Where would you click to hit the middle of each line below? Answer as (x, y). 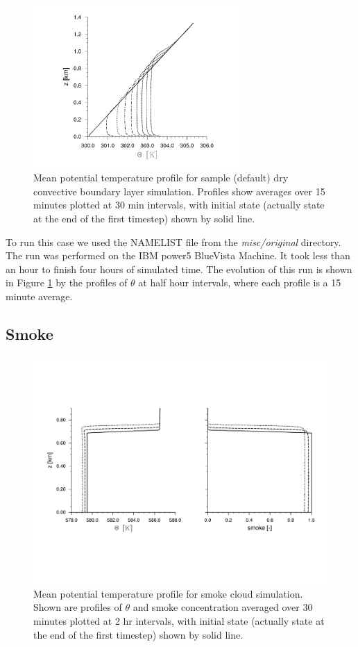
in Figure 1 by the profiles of (67, 282)
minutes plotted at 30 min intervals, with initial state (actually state (179, 205)
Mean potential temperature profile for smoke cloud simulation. (168, 593)
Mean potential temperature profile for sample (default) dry (161, 178)
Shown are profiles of (78, 607)
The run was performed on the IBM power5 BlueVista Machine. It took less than (178, 255)
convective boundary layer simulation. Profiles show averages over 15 (179, 191)
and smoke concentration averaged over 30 (223, 607)
